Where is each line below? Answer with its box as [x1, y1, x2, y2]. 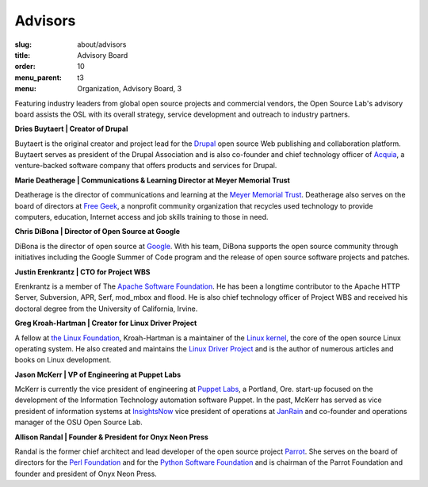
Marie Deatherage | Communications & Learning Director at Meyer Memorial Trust [14, 175, 291, 185]
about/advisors [77, 40, 127, 49]
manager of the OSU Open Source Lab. [14, 417, 143, 428]
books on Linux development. [14, 355, 112, 365]
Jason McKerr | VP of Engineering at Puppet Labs [14, 370, 182, 379]
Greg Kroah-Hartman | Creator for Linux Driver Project [14, 318, 197, 328]
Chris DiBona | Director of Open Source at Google [14, 227, 181, 236]
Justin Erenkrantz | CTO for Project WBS [14, 267, 151, 277]
